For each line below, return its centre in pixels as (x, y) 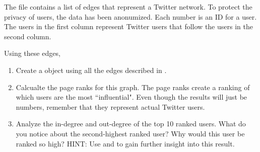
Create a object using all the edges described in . (91, 70)
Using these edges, (32, 53)
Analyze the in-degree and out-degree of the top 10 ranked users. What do (131, 124)
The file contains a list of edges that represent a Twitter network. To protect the (128, 7)
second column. (28, 36)
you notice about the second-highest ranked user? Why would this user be (130, 133)
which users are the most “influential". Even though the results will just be (132, 97)
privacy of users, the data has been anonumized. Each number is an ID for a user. (131, 16)
